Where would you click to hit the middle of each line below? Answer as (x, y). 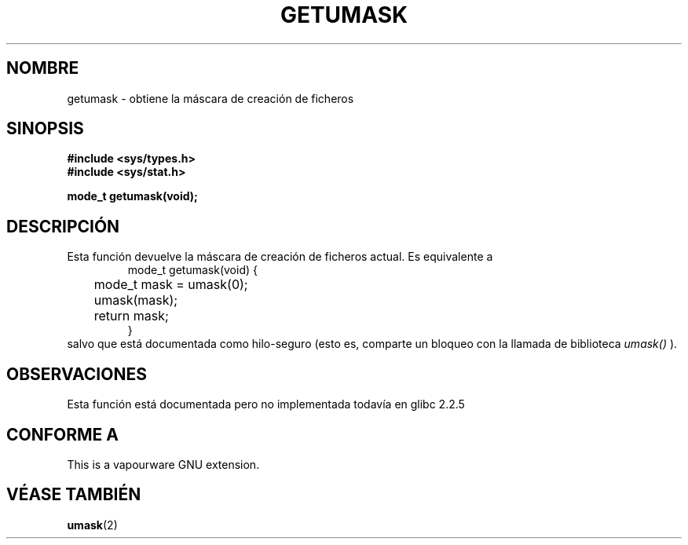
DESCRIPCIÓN (63, 226)
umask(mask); (136, 300)
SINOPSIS (45, 129)
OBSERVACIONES (77, 374)
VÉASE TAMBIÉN (74, 495)
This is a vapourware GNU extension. (163, 464)
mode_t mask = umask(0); (171, 285)
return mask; (131, 316)
